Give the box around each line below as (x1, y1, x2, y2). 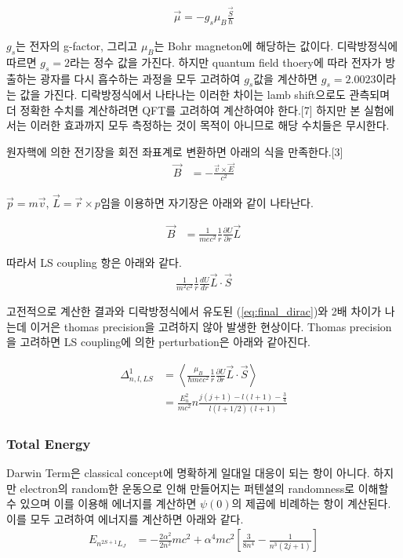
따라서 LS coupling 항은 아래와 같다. (6, 254, 182, 271)
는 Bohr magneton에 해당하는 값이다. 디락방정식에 (154, 37, 398, 53)
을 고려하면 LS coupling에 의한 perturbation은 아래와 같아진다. (6, 334, 310, 350)
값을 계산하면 (253, 70, 318, 86)
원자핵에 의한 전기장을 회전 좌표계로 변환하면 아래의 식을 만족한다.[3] (6, 144, 343, 160)
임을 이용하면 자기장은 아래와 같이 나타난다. (100, 195, 314, 211)
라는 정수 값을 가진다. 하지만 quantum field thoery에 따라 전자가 (70, 53, 382, 70)
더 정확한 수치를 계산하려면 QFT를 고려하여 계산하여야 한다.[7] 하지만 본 (6, 101, 361, 118)
